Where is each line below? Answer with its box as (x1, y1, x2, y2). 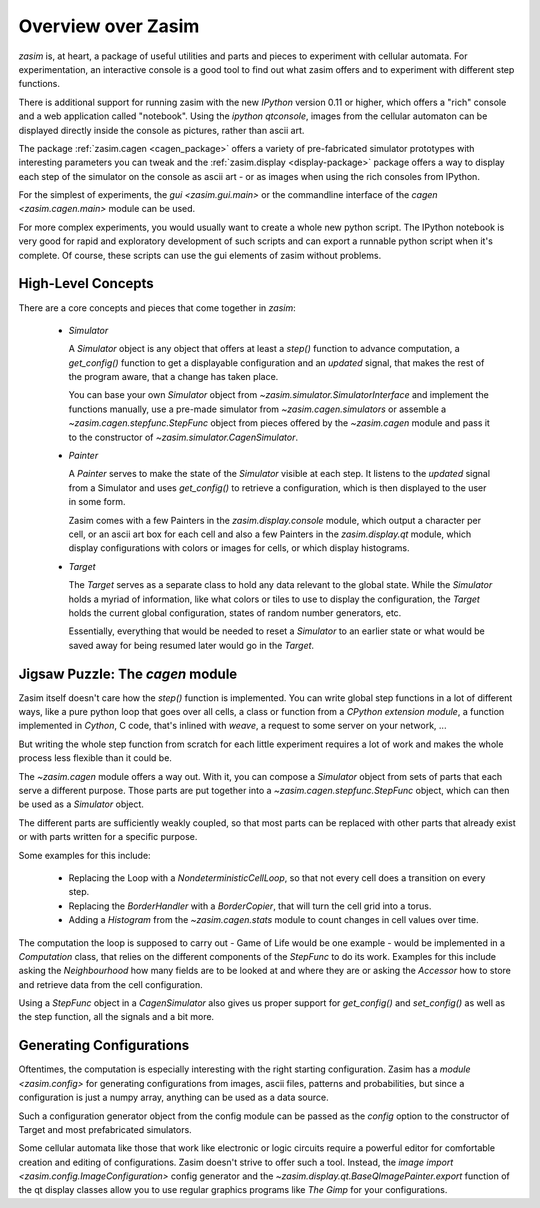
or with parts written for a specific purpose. (18, 831, 198, 843)
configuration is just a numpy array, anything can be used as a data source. (18, 1091, 329, 1104)
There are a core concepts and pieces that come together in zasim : (18, 301, 296, 314)
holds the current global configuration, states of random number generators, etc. (68, 606, 402, 619)
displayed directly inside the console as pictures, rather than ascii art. (18, 124, 305, 136)
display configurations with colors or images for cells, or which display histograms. (68, 542, 410, 554)
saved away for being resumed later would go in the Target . (68, 639, 315, 651)
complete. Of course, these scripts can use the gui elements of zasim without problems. (18, 249, 382, 261)
